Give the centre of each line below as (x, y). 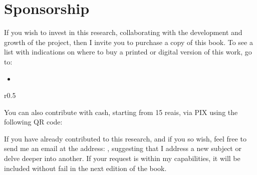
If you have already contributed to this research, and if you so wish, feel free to (125, 138)
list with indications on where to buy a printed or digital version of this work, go (128, 52)
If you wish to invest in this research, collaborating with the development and (123, 32)
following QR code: (33, 122)
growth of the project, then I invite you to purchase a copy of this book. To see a (128, 42)
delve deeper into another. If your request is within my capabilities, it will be (122, 158)
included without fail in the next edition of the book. (85, 168)
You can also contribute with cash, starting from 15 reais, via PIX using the (121, 112)
